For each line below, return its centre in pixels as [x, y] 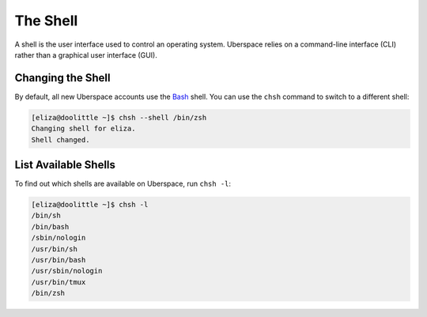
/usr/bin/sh [55, 249]
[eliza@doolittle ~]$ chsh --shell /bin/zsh [119, 117]
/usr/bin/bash [59, 260]
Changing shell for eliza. [83, 129]
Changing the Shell [62, 78]
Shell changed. [60, 140]
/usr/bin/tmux [59, 282]
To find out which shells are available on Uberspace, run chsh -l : [123, 184]
